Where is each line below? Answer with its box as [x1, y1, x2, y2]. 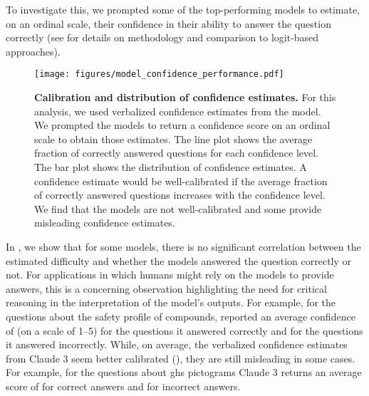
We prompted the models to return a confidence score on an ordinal [34, 118, 331, 132]
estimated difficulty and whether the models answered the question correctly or [6, 253, 352, 268]
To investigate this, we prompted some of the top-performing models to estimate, [6, 2, 360, 16]
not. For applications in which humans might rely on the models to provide [6, 267, 334, 282]
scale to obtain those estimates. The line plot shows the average [34, 131, 313, 146]
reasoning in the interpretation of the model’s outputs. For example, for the [6, 295, 336, 310]
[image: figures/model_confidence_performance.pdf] [34, 69, 284, 80]
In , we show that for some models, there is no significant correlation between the [6, 239, 361, 254]
